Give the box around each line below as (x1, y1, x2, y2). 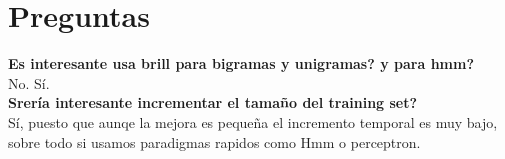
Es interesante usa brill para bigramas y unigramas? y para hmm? (8, 53, 475, 74)
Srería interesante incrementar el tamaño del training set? (8, 92, 418, 113)
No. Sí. (8, 72, 50, 93)
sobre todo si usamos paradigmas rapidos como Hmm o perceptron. (8, 131, 421, 152)
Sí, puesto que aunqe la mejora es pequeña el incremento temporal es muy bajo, (8, 111, 498, 132)
